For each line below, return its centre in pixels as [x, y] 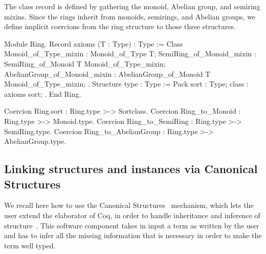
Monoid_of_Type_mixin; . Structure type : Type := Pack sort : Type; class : [126, 84]
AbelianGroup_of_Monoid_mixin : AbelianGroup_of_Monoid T [107, 73]
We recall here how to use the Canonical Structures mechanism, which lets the [129, 205]
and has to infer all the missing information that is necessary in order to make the [133, 235]
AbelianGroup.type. [35, 141]
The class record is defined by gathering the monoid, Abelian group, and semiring [132, 6]
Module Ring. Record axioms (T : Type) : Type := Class [94, 43]
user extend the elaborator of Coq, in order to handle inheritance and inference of [132, 215]
